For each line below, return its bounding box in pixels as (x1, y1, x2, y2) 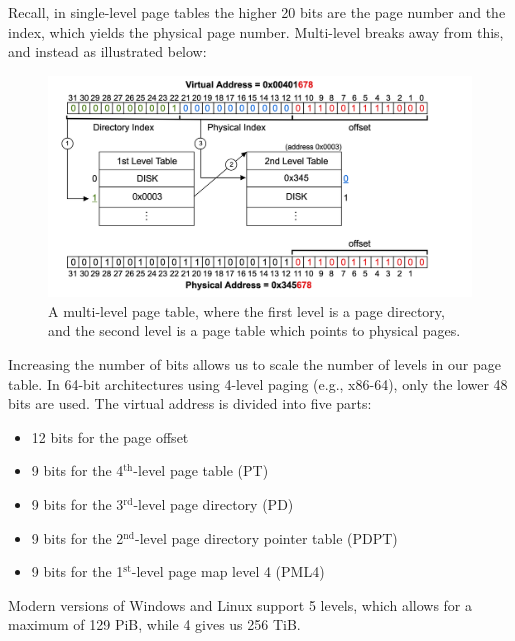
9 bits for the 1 (31, 561, 124, 582)
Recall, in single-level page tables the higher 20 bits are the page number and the (8, 2, 506, 22)
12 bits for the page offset (31, 426, 189, 447)
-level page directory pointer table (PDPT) (135, 527, 398, 548)
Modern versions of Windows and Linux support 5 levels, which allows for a (8, 594, 473, 615)
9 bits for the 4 (31, 460, 124, 481)
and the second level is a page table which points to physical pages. (48, 320, 461, 341)
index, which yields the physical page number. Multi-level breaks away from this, (8, 21, 504, 42)
